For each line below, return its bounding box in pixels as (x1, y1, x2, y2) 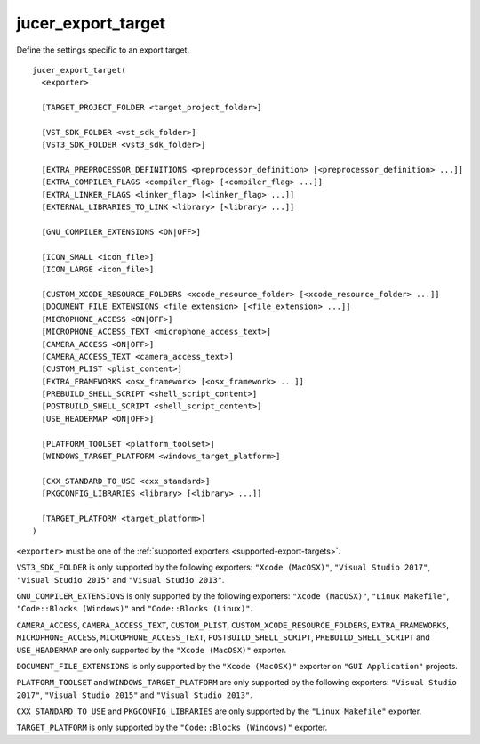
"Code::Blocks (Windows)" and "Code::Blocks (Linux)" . (16, 603, 253, 614)
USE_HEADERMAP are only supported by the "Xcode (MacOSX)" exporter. (16, 644, 287, 655)
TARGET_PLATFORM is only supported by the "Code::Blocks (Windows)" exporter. (16, 722, 328, 733)
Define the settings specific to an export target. (16, 44, 190, 55)
